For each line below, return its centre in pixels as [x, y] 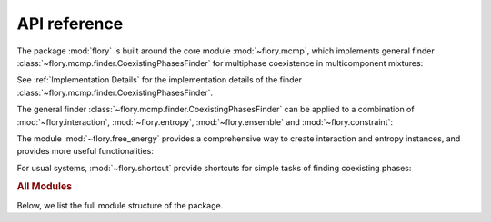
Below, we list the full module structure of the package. [120, 205]
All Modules [45, 187]
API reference [70, 24]
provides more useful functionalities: [85, 151]
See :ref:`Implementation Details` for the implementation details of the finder [160, 80]
